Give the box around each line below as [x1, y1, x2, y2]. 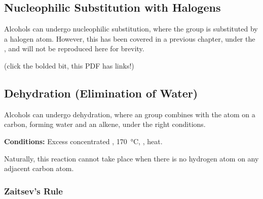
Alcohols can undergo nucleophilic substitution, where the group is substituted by [4, 23, 258, 34]
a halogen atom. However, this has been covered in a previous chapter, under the [4, 33, 255, 44]
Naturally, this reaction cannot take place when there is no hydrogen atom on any [4, 153, 259, 163]
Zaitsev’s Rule [4, 184, 63, 197]
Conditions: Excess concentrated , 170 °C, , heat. [4, 136, 163, 146]
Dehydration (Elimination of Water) [4, 85, 198, 101]
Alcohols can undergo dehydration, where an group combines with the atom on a [4, 109, 255, 119]
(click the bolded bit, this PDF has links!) [4, 60, 134, 71]
